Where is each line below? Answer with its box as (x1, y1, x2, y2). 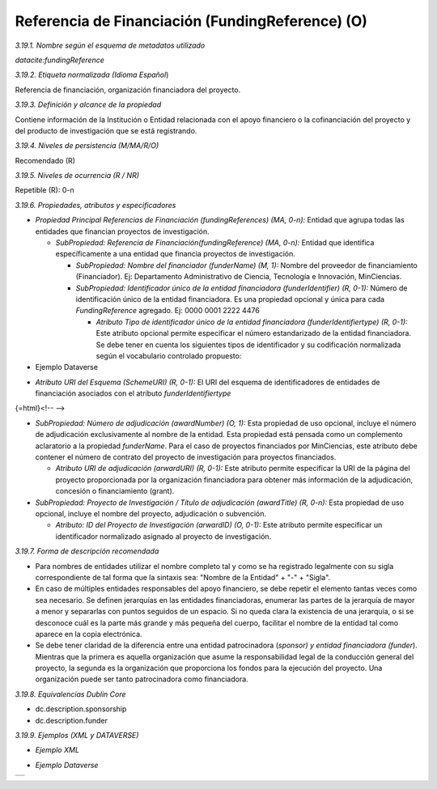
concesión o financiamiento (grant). (55, 486, 175, 496)
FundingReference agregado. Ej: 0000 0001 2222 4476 (75, 306, 261, 316)
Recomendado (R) (15, 155, 76, 165)
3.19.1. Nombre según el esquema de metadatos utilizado (15, 40, 206, 50)
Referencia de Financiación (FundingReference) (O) (15, 12, 368, 30)
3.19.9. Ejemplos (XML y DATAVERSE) (15, 731, 139, 740)
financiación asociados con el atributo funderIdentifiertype (35, 388, 231, 398)
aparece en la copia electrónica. (35, 629, 142, 638)
